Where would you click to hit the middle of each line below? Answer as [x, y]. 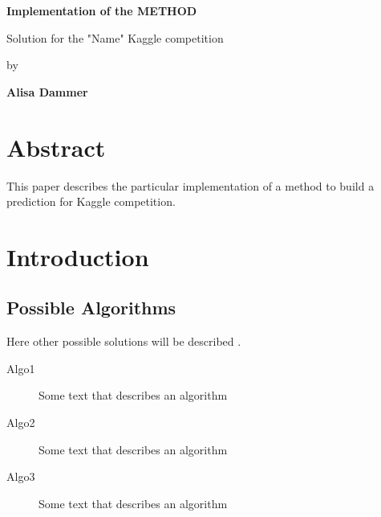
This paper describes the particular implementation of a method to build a [190, 185]
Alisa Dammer [47, 91]
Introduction [78, 256]
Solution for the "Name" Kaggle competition [115, 37]
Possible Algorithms [91, 308]
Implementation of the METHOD [102, 10]
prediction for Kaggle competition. [91, 201]
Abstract [56, 147]
